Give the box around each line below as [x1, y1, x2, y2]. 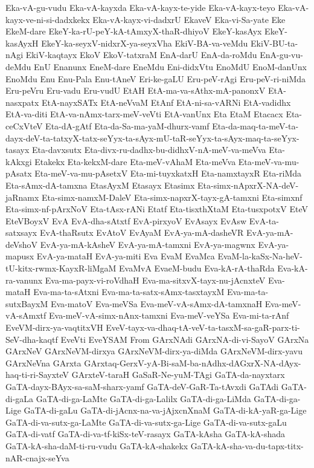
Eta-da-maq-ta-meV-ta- [212, 119, 299, 132]
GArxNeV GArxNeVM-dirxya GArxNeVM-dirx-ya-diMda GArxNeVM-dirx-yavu [5, 345, 303, 357]
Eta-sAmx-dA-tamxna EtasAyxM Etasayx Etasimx [5, 178, 195, 191]
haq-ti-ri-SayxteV [5, 368, 69, 381]
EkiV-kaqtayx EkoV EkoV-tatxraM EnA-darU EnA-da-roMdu [25, 48, 257, 61]
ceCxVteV [5, 119, 43, 132]
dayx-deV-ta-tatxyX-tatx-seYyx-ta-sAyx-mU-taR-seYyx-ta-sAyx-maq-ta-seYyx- [5, 131, 300, 144]
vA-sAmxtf [5, 309, 46, 322]
